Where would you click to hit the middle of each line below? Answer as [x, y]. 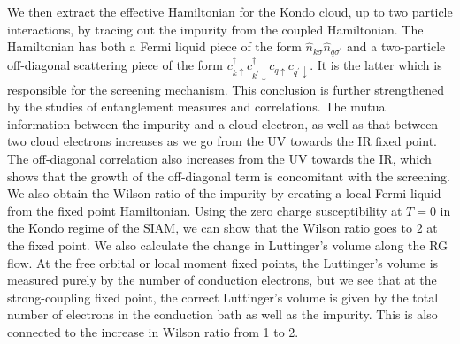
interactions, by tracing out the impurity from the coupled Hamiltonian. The [215, 29]
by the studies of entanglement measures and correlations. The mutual [198, 107]
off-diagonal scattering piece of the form [115, 65]
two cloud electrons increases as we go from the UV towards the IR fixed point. [222, 141]
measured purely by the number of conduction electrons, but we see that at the [222, 280]
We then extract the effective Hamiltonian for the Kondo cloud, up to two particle [230, 11]
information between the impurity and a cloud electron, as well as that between [223, 123]
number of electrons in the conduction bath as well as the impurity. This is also [222, 314]
